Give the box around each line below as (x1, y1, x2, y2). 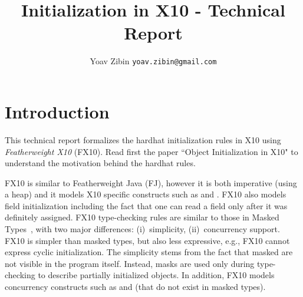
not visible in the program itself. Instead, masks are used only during (5, 257, 255, 269)
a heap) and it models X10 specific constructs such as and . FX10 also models (5, 188, 286, 200)
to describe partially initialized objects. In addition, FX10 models (38, 269, 275, 281)
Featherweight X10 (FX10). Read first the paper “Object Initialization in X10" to (5, 145, 298, 157)
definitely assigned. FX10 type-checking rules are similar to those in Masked (5, 211, 279, 223)
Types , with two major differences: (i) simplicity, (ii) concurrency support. (5, 223, 280, 235)
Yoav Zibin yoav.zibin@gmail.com (90, 55, 217, 67)
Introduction (5, 99, 110, 123)
